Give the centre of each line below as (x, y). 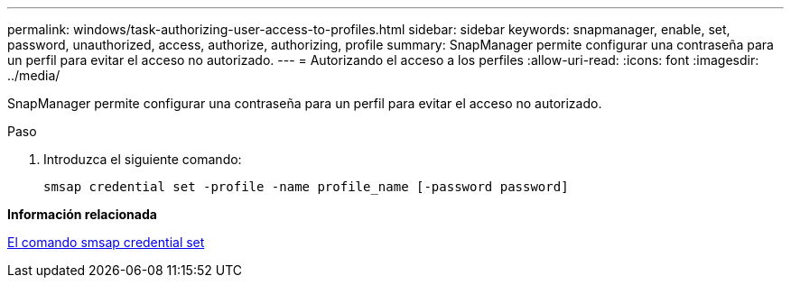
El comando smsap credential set (106, 242)
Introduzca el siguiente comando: (143, 159)
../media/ (34, 75)
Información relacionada (82, 214)
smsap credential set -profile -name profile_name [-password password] (306, 187)
